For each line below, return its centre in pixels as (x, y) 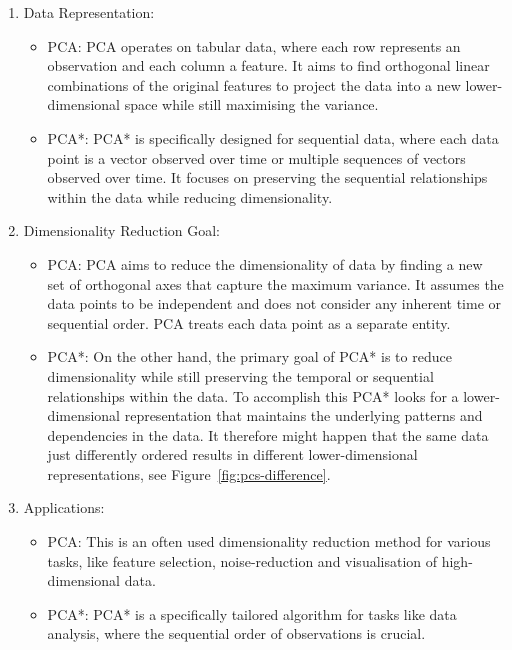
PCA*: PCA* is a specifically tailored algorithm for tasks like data (252, 613)
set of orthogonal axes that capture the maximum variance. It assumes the (275, 283)
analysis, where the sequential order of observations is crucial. (236, 633)
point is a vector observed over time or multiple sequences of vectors (256, 157)
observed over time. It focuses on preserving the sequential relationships (267, 177)
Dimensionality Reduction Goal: (121, 230)
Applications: (64, 507)
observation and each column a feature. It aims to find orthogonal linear (268, 65)
